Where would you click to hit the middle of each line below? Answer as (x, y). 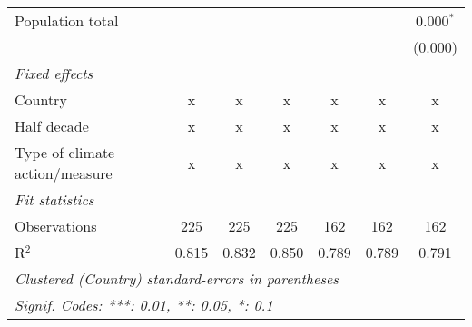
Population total (67, 20)
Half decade (52, 126)
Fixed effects (54, 73)
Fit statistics (54, 199)
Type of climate (65, 152)
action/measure (64, 173)
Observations (56, 226)
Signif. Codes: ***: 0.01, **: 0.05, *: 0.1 (144, 305)
